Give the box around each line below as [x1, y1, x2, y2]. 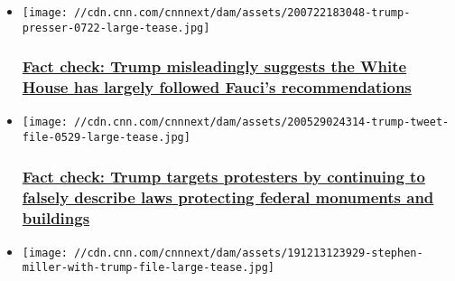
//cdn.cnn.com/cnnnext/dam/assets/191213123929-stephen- [74, 246, 423, 259]
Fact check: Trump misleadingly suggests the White [22, 55, 407, 78]
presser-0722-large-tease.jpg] [22, 21, 210, 34]
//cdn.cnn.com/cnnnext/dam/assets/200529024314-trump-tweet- [74, 116, 450, 129]
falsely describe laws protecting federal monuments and [22, 185, 434, 208]
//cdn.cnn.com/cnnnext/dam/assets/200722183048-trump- [74, 6, 411, 19]
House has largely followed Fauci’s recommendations [22, 76, 412, 98]
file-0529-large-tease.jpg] [22, 131, 190, 145]
